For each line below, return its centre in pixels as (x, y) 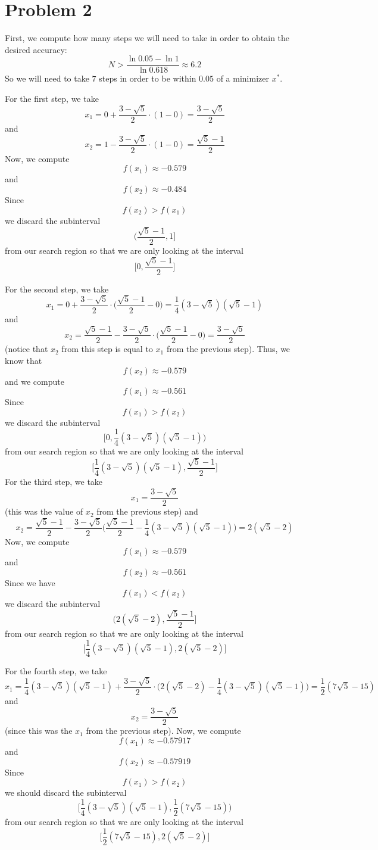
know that (24, 360)
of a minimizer (243, 78)
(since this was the (39, 731)
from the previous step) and (147, 511)
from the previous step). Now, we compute (163, 731)
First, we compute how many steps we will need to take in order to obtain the (147, 38)
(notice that (26, 349)
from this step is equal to (107, 349)
